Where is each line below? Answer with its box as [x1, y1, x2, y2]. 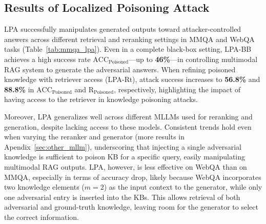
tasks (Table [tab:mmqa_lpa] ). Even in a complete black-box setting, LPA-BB [4, 44, 252, 54]
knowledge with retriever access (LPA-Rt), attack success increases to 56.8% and [4, 74, 260, 85]
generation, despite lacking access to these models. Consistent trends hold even [4, 121, 252, 132]
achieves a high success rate [4, 53, 91, 64]
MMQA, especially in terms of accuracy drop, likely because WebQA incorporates [4, 171, 261, 182]
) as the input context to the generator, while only [104, 181, 262, 192]
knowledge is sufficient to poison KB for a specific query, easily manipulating [4, 151, 245, 162]
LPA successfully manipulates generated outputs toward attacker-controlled [4, 24, 241, 34]
